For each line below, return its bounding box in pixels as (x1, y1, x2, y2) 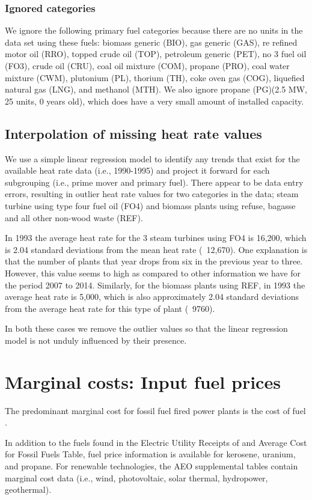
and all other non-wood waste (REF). (5, 211, 143, 224)
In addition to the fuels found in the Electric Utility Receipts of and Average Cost (5, 436, 307, 448)
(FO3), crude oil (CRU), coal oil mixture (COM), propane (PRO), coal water (5, 59, 290, 72)
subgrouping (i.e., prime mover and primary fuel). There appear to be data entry (5, 175, 304, 188)
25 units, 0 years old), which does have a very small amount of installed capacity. (5, 94, 304, 107)
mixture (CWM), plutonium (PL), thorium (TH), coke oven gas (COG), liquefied (5, 71, 305, 84)
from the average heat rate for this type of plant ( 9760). (5, 302, 215, 314)
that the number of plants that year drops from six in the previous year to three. (5, 255, 303, 267)
